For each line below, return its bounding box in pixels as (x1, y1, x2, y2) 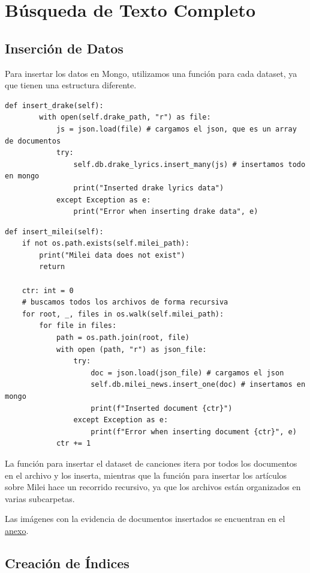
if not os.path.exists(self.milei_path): (22, 239, 189, 248)
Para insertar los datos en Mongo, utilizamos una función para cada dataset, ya (5, 67, 297, 79)
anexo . (5, 524, 29, 536)
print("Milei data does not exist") (39, 250, 185, 259)
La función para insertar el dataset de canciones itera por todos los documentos (5, 456, 297, 469)
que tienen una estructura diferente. (5, 79, 137, 91)
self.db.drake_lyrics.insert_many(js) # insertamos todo (73, 160, 306, 169)
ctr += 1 (56, 439, 91, 448)
